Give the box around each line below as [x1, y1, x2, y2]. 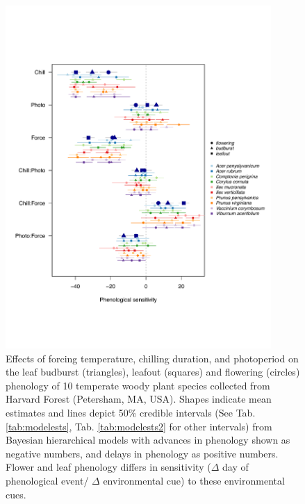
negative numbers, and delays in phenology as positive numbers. [6, 446, 279, 460]
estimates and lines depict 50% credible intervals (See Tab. [6, 405, 256, 419]
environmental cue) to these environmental [103, 473, 285, 487]
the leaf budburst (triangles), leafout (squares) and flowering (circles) [6, 364, 300, 379]
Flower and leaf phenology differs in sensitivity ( [6, 460, 211, 474]
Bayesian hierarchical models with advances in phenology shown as [6, 432, 290, 447]
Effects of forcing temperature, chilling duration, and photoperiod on [6, 351, 299, 365]
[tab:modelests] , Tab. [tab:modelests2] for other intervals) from [6, 419, 272, 433]
